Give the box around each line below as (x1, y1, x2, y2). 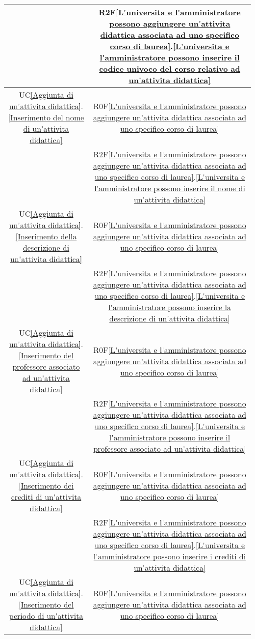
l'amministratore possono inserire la (108, 301, 231, 313)
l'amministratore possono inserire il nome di (94, 182, 245, 194)
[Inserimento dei (18, 480, 74, 491)
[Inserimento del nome (8, 112, 84, 123)
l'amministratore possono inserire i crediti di (93, 551, 246, 562)
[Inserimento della (15, 231, 77, 242)
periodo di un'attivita (9, 610, 83, 621)
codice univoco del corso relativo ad (99, 63, 240, 74)
